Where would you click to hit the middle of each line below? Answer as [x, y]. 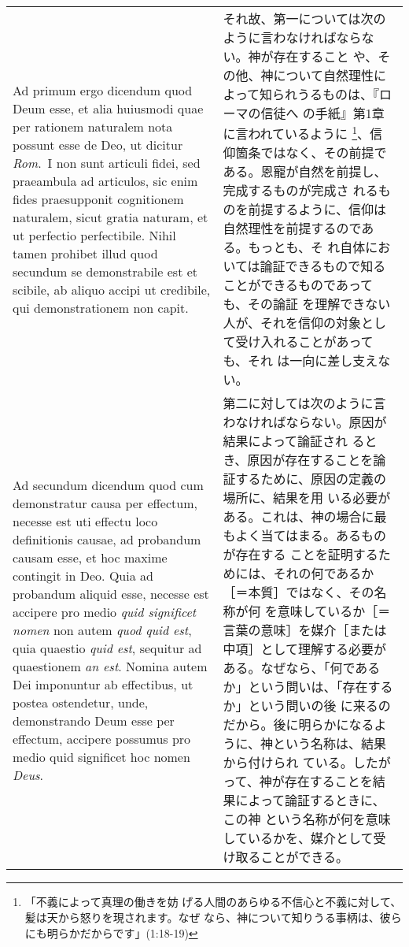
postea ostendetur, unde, [81, 702]
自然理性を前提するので [292, 228]
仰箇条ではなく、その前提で [305, 153]
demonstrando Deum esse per [94, 720]
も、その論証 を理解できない [307, 304]
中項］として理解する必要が [304, 649]
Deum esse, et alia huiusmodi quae [108, 108]
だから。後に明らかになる [298, 725]
